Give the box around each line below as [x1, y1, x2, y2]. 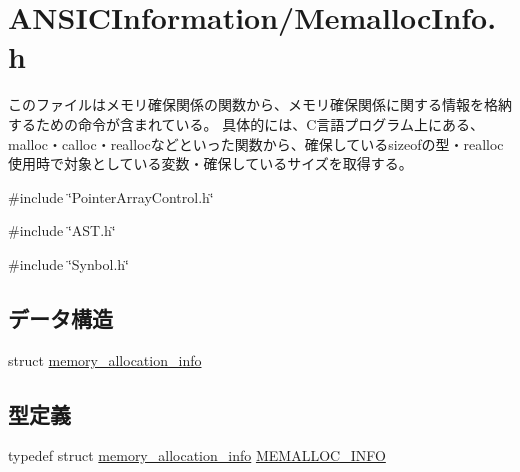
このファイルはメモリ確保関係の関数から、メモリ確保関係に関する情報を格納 [8, 94, 512, 115]
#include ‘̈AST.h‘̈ [8, 220, 116, 241]
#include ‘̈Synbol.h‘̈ [8, 253, 129, 274]
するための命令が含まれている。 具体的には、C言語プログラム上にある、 [8, 113, 484, 134]
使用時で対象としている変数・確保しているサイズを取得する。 [8, 153, 413, 174]
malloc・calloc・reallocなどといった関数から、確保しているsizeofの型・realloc [8, 133, 504, 154]
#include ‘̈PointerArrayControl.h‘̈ [8, 186, 214, 207]
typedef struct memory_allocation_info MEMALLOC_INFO [8, 445, 386, 466]
